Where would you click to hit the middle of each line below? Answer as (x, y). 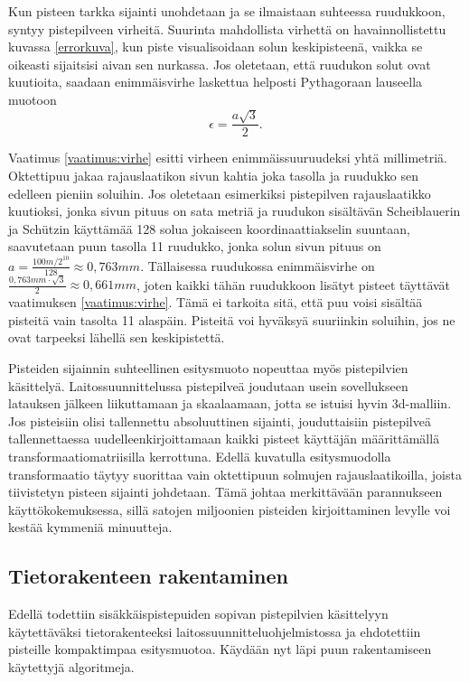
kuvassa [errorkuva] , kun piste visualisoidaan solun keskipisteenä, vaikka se (216, 47)
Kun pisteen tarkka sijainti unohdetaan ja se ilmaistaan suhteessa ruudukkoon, (227, 11)
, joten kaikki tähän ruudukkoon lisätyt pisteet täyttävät (293, 284)
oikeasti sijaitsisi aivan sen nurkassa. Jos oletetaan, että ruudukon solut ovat (220, 64)
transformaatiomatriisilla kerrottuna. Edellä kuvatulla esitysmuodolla (200, 456)
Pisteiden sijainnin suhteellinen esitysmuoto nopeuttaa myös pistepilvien (208, 367)
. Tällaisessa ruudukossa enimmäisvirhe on (258, 265)
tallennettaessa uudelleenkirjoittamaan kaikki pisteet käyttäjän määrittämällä (224, 439)
